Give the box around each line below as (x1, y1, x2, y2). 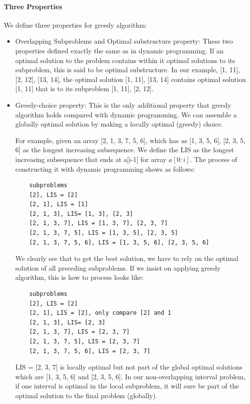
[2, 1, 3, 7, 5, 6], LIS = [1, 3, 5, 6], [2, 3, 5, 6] (29, 239, 209, 246)
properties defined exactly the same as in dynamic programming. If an (15, 45, 224, 55)
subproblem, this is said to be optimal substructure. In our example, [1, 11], (15, 65, 240, 75)
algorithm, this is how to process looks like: (15, 272, 144, 282)
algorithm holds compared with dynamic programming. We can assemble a (15, 109, 237, 119)
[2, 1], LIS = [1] (29, 201, 88, 208)
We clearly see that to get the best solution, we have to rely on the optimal (15, 253, 238, 263)
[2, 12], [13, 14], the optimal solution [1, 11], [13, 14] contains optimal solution (15, 74, 246, 84)
